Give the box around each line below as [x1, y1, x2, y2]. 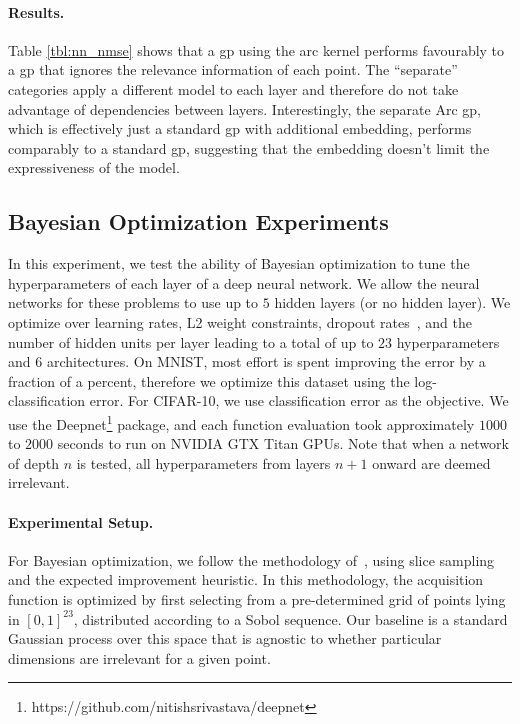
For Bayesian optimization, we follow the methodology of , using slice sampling [8, 549, 495, 570]
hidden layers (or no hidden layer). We [274, 292, 511, 313]
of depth [8, 452, 59, 473]
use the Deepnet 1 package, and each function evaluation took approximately [8, 410, 475, 434]
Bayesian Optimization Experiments [8, 206, 389, 237]
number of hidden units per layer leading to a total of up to [8, 331, 374, 352]
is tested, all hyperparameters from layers [76, 452, 331, 473]
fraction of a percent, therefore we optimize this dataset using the [8, 370, 410, 391]
